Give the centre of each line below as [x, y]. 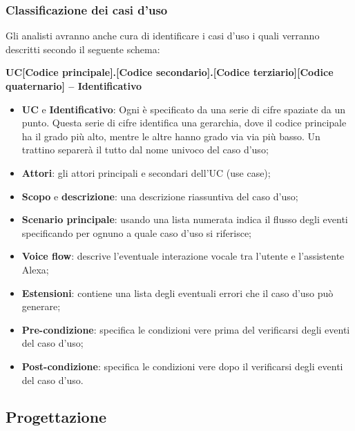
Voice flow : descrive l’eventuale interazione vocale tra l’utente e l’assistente [183, 256]
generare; [41, 306]
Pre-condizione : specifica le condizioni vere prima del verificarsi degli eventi [186, 329]
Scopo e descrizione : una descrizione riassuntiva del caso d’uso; [160, 196]
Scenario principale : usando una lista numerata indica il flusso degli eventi [185, 219]
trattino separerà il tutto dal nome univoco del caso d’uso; [145, 150]
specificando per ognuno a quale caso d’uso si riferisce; [137, 232]
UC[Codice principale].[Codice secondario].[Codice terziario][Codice [170, 72]
